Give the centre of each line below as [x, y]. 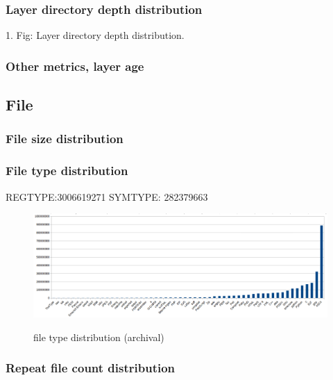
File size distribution [65, 139]
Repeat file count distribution [91, 368]
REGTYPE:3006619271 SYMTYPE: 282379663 [107, 196]
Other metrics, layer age [75, 66]
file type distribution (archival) [99, 337]
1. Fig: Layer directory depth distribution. [95, 35]
